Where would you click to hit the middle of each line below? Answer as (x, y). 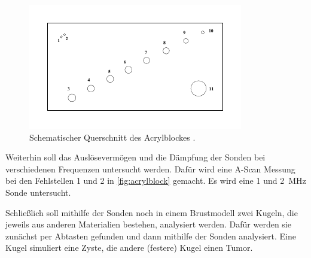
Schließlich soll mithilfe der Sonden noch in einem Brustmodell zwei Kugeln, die (152, 212)
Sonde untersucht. (38, 192)
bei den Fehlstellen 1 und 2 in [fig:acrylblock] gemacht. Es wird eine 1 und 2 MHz (156, 180)
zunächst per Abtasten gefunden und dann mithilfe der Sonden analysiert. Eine (151, 236)
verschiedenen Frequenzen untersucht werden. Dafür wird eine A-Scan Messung (150, 169)
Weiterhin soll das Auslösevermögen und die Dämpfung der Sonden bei (135, 157)
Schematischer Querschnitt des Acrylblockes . (112, 137)
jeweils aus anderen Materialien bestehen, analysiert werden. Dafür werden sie (148, 224)
